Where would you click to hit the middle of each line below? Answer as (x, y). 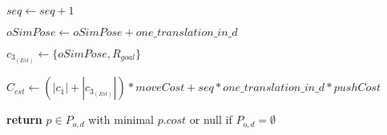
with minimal (121, 119)
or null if (211, 119)
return (24, 119)
